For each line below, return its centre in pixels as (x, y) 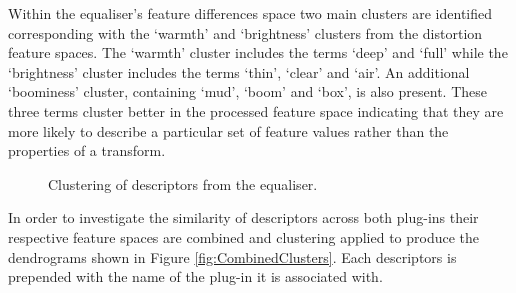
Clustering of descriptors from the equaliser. (183, 183)
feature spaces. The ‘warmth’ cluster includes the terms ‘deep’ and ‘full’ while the (258, 52)
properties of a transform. (87, 150)
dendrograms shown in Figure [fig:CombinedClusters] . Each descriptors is (232, 256)
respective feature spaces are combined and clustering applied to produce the (244, 236)
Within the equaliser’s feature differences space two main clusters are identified (250, 13)
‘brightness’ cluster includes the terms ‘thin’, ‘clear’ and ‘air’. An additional (239, 71)
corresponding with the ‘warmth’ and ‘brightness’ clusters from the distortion (245, 32)
